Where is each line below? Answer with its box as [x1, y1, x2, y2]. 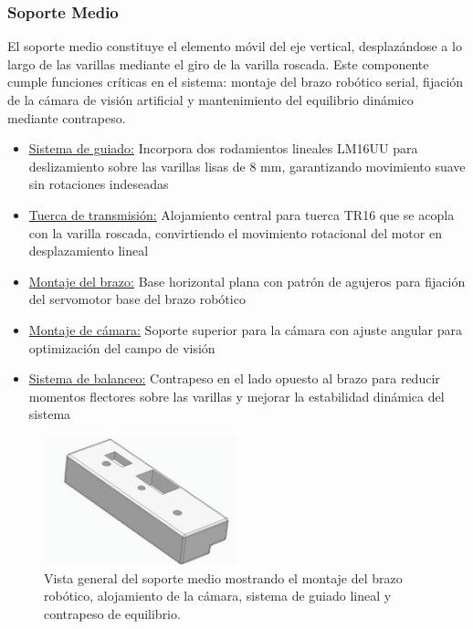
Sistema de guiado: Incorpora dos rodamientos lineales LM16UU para [28, 139, 418, 158]
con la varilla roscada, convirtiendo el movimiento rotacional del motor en [28, 223, 442, 242]
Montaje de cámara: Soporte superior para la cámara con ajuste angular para [28, 320, 462, 339]
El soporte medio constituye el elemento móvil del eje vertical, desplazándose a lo [7, 37, 462, 56]
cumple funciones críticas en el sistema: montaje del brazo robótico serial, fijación [7, 72, 464, 91]
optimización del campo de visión [28, 338, 215, 357]
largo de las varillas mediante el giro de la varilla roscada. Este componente [7, 54, 429, 73]
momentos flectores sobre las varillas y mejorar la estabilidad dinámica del [28, 386, 445, 405]
